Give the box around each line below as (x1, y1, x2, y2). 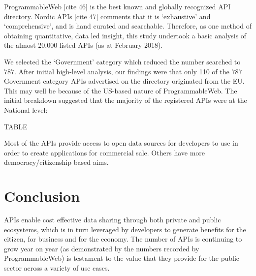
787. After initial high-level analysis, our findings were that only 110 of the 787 (4, 66, 242, 76)
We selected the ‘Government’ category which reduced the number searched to (4, 56, 241, 66)
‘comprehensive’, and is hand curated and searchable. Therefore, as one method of (4, 21, 252, 31)
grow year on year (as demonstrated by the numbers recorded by (4, 243, 199, 253)
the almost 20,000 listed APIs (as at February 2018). (4, 40, 163, 50)
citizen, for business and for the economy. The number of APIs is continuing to (4, 234, 242, 244)
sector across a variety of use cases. (4, 263, 110, 273)
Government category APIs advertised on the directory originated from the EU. (4, 76, 245, 86)
